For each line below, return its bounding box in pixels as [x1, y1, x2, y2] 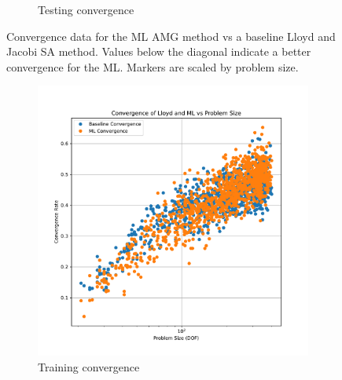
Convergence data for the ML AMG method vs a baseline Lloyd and [6, 27, 336, 44]
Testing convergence [38, 2, 134, 17]
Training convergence [38, 358, 140, 375]
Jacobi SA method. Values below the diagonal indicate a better [6, 43, 311, 60]
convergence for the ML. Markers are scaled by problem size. [6, 58, 299, 75]
